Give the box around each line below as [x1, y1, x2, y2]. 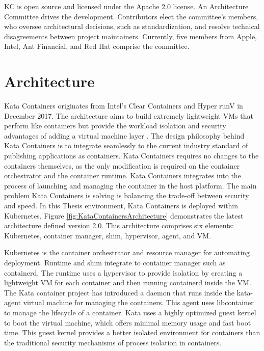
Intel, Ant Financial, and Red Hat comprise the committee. [4, 41, 190, 51]
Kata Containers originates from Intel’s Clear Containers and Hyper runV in [4, 100, 243, 111]
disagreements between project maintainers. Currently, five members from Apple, [4, 31, 257, 41]
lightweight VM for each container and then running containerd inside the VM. [4, 277, 251, 288]
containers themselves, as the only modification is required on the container [4, 160, 240, 171]
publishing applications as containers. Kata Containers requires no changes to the [4, 150, 259, 161]
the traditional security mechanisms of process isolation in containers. [4, 337, 222, 347]
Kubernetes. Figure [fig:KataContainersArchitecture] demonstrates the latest [4, 210, 244, 221]
